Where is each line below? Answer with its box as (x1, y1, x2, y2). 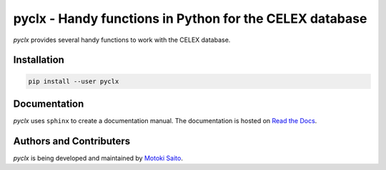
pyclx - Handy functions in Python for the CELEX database (13, 11, 367, 26)
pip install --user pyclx (28, 77, 119, 85)
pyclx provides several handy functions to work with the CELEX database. (13, 36, 231, 44)
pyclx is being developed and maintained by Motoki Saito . (13, 154, 184, 162)
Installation (13, 54, 64, 66)
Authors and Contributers (13, 135, 131, 147)
